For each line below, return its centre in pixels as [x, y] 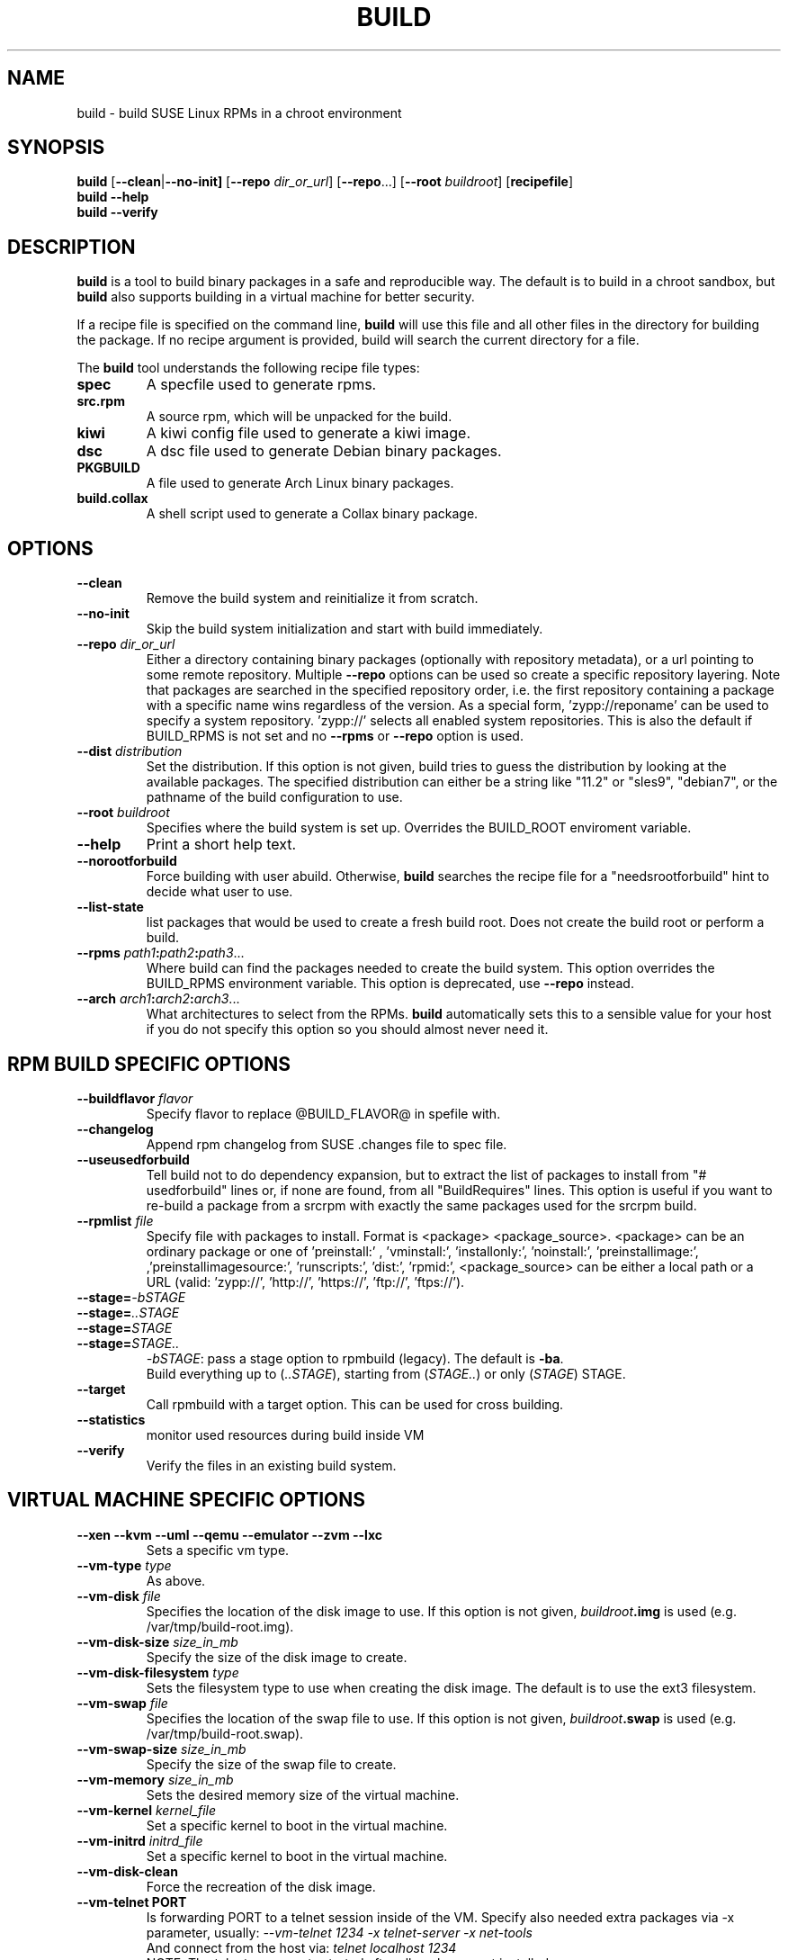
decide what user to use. [219, 892]
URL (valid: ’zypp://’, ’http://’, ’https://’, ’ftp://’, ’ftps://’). [305, 1281]
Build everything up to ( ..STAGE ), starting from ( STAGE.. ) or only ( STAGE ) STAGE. [386, 1373]
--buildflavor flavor [135, 1098]
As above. [176, 1580]
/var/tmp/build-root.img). [220, 1626]
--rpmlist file [115, 1220]
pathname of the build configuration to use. [274, 797]
